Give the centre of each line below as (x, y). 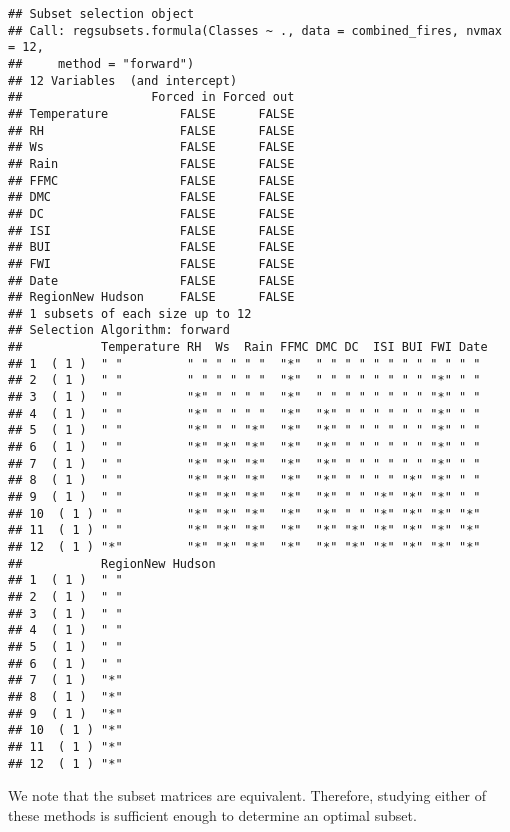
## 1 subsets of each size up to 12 (130, 313)
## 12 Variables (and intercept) (123, 80)
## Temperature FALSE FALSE (151, 113)
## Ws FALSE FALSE (151, 147)
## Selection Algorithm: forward (119, 330)
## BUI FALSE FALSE (151, 247)
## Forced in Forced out (151, 97)
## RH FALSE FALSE (151, 130)
